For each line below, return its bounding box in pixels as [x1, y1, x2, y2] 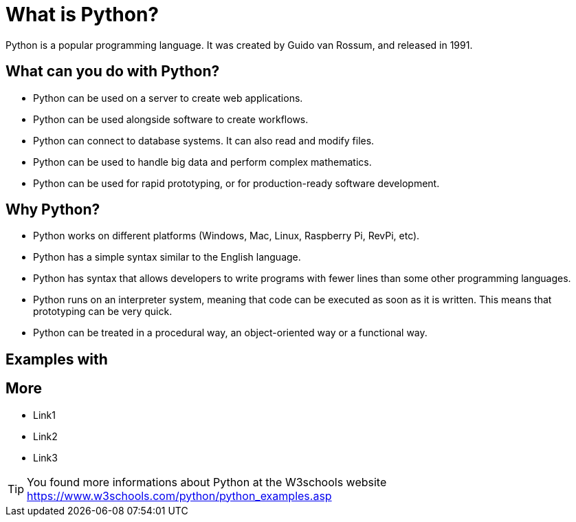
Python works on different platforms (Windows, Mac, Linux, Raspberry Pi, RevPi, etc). [33, 230, 420, 242]
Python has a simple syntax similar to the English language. [33, 251, 301, 263]
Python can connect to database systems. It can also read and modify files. [33, 134, 375, 146]
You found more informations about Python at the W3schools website [27, 475, 387, 489]
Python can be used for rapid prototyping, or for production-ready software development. [33, 177, 440, 189]
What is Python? [5, 3, 159, 26]
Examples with [5, 350, 108, 368]
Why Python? [5, 201, 100, 219]
